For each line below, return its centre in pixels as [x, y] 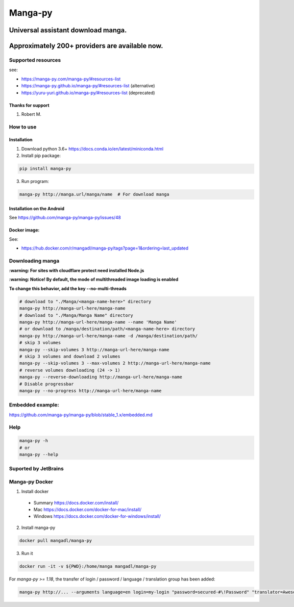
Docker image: [24, 230]
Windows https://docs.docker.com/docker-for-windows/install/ [97, 516]
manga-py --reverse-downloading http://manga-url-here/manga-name [101, 377]
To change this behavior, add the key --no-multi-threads [68, 288]
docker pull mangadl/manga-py [56, 540]
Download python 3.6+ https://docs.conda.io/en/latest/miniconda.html [92, 149]
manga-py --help [39, 454]
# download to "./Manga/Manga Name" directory [76, 315]
